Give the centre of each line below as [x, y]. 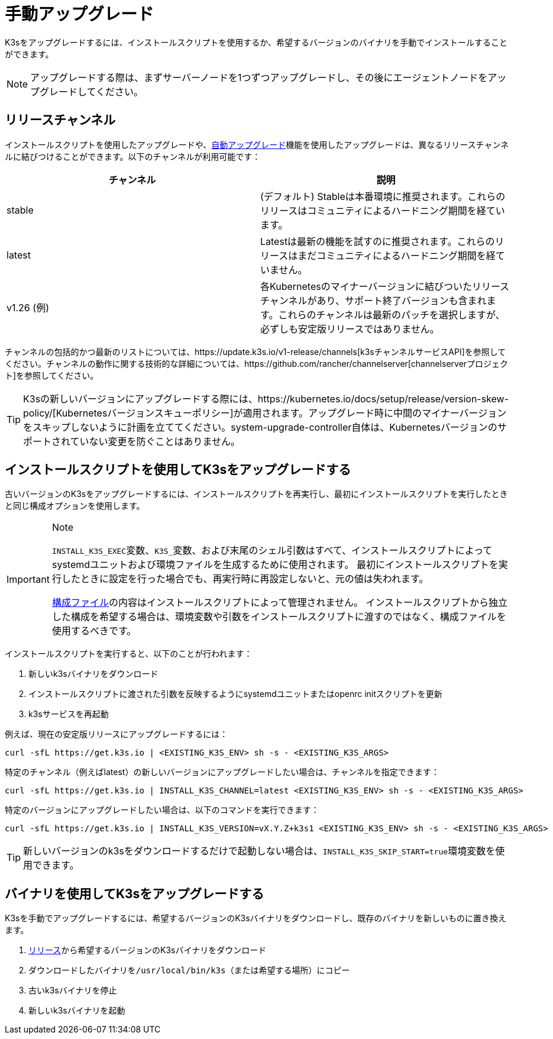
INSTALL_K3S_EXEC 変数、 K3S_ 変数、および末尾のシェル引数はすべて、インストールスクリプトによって [272, 551]
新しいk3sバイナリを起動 [77, 1011]
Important [28, 580]
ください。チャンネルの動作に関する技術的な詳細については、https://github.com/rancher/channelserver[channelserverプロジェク [257, 363]
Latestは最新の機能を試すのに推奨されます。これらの [378, 241]
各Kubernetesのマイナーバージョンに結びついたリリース [385, 286]
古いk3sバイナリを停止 [73, 990]
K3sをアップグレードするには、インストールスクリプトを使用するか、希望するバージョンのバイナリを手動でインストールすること [256, 42]
